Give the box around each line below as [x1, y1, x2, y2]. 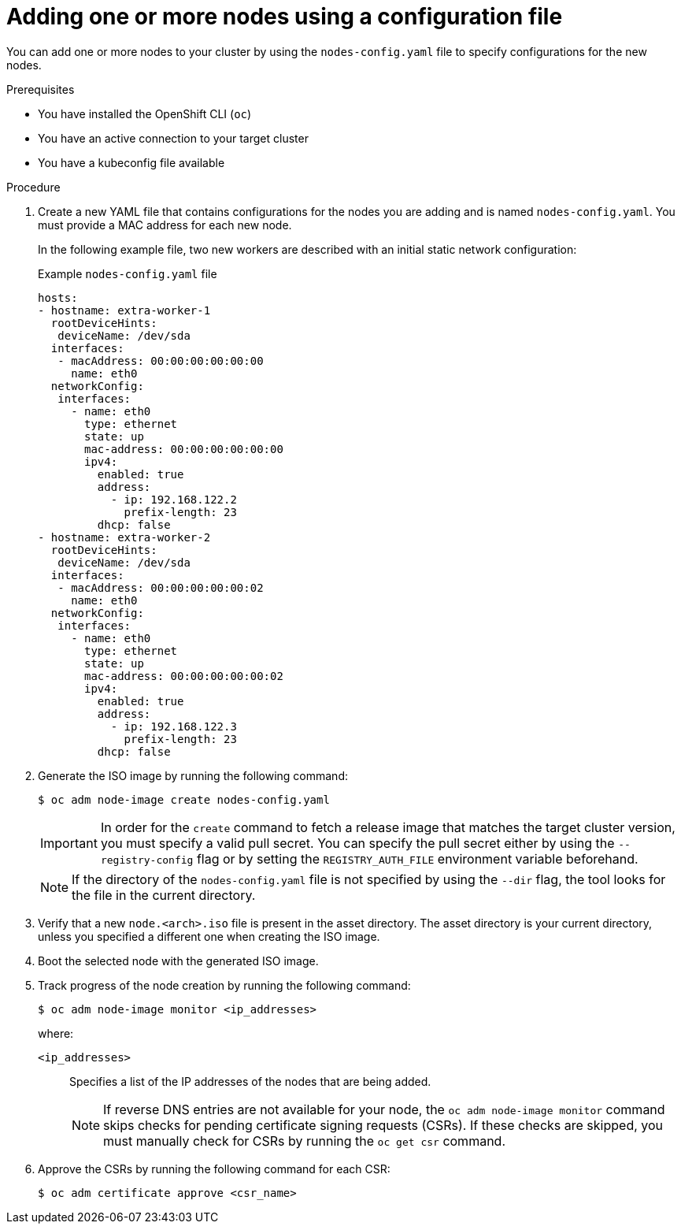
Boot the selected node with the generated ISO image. [38, 953, 319, 968]
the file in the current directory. [72, 886, 256, 903]
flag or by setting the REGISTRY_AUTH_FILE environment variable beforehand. [196, 850, 638, 867]
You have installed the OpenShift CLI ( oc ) [38, 106, 252, 121]
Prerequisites [6, 82, 75, 96]
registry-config [100, 853, 194, 866]
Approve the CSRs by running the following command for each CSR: [38, 1161, 390, 1176]
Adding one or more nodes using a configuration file [6, 3, 563, 30]
